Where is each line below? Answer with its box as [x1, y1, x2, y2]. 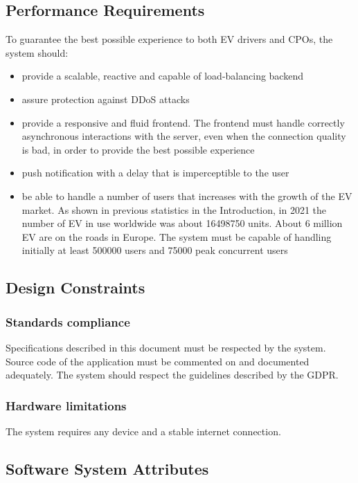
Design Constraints [6, 277, 145, 298]
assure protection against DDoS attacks [21, 91, 190, 106]
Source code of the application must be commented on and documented [6, 354, 310, 368]
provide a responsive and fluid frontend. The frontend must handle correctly [21, 115, 345, 129]
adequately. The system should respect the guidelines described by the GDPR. [6, 367, 339, 382]
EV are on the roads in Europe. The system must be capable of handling [21, 229, 332, 244]
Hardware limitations [6, 397, 127, 414]
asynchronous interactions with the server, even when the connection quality [21, 129, 346, 143]
